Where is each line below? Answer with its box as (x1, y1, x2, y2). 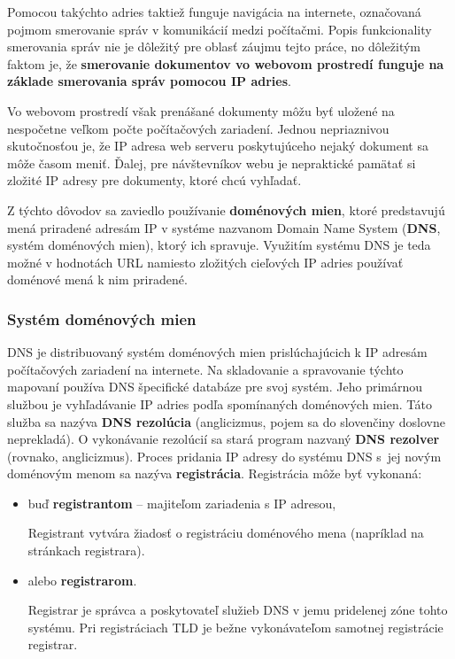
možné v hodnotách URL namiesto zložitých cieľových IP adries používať (7, 252, 404, 271)
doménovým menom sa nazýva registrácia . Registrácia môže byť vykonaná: (7, 464, 422, 483)
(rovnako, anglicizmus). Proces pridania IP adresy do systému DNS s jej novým (7, 446, 442, 465)
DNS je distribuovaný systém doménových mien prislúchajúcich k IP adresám (7, 343, 428, 361)
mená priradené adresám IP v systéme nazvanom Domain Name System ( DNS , (7, 218, 441, 236)
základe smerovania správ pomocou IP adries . (7, 72, 291, 90)
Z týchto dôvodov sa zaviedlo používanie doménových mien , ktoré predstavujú (7, 200, 445, 219)
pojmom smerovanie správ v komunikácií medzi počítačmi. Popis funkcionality (7, 19, 432, 38)
